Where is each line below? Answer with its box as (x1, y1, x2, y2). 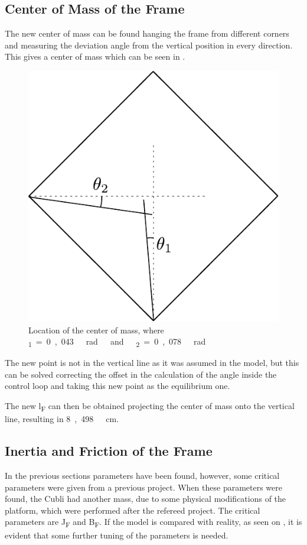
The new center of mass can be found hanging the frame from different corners (5, 27, 289, 40)
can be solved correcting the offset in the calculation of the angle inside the (5, 368, 277, 380)
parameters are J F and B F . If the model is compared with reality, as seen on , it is (5, 515, 302, 530)
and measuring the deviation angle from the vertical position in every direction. (5, 38, 293, 51)
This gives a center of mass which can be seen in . (5, 50, 185, 63)
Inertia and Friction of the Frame (5, 442, 213, 460)
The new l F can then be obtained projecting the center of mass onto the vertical (5, 400, 295, 413)
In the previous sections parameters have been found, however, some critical (5, 469, 280, 481)
